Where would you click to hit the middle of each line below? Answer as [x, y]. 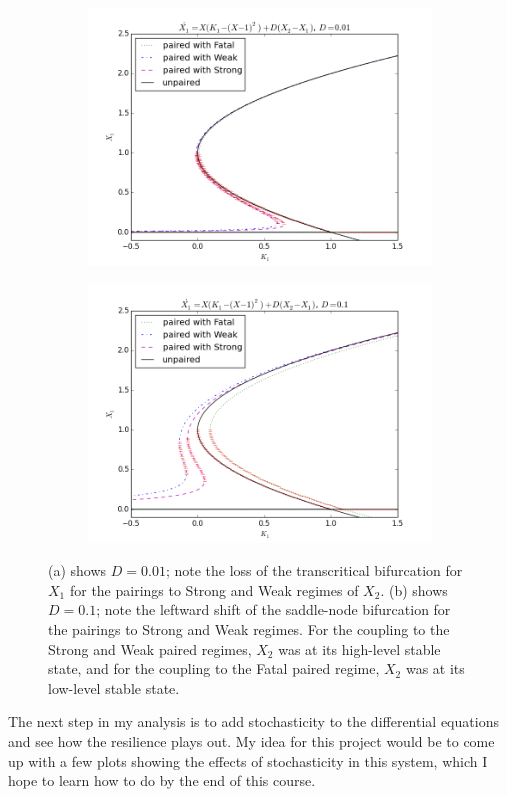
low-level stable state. [114, 687]
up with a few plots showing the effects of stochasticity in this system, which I [248, 760]
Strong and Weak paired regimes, [150, 648]
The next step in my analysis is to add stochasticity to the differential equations [253, 721]
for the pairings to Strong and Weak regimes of [214, 589]
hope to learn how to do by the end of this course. [162, 780]
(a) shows [77, 570]
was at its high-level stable [359, 648]
